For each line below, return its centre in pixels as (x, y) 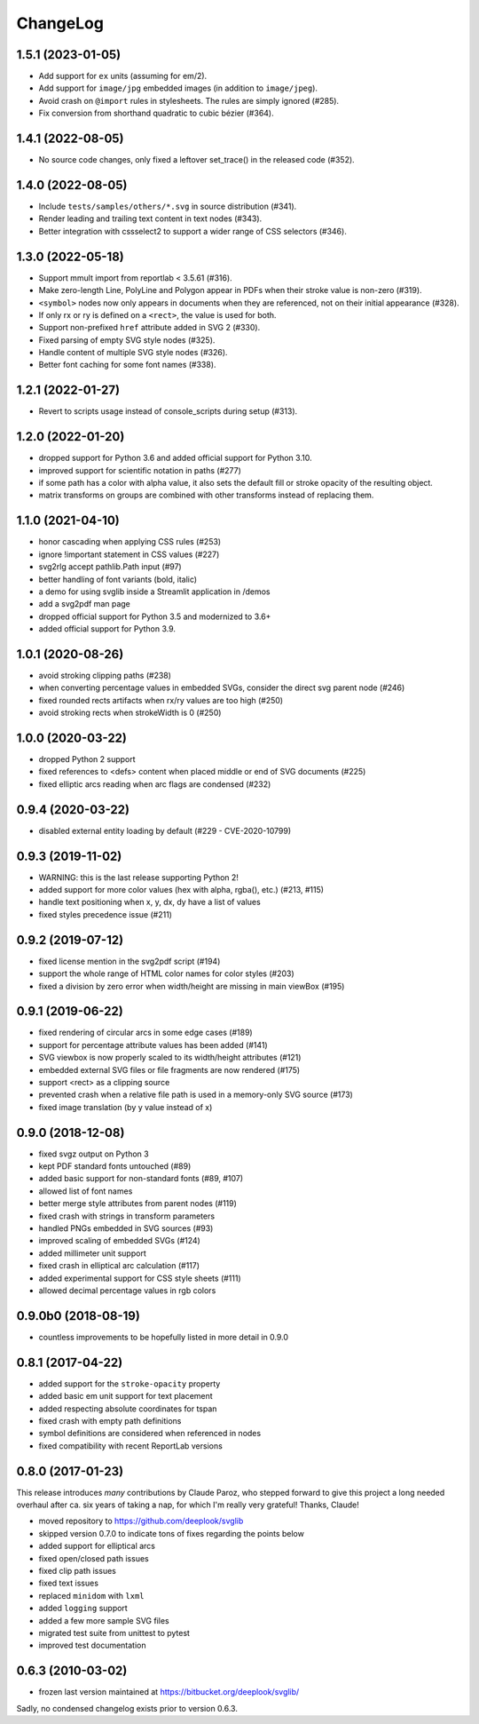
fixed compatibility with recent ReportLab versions (131, 1446)
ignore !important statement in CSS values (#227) (129, 554)
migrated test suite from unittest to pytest (114, 1633)
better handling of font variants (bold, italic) (118, 579)
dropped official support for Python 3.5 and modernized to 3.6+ (155, 616)
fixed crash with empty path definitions (110, 1420)
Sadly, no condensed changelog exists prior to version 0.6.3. (127, 1708)
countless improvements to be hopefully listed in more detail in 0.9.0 (163, 1337)
